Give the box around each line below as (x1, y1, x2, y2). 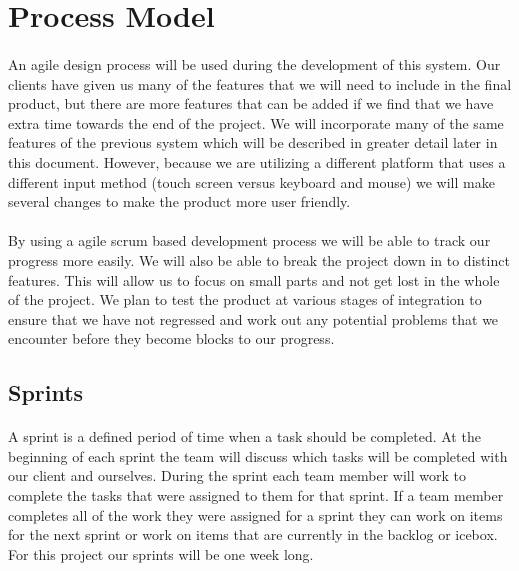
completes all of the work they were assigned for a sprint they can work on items (8, 504, 503, 525)
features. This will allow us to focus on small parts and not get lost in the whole (8, 269, 500, 290)
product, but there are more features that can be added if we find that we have (8, 93, 494, 114)
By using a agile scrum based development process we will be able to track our (8, 230, 491, 251)
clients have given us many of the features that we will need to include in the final (8, 73, 512, 94)
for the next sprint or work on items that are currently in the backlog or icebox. (8, 524, 498, 545)
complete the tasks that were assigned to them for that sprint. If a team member (8, 485, 504, 506)
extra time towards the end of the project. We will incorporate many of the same (8, 112, 504, 133)
